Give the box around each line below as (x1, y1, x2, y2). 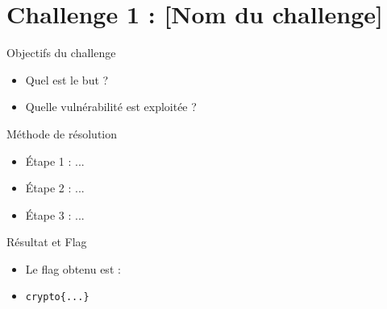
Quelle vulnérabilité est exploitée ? (25, 98, 197, 115)
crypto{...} (25, 291, 89, 303)
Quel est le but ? (25, 71, 109, 88)
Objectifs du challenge (6, 44, 116, 61)
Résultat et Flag (6, 233, 87, 250)
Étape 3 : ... (25, 206, 85, 223)
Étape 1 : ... (25, 152, 85, 169)
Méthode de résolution (6, 125, 118, 142)
